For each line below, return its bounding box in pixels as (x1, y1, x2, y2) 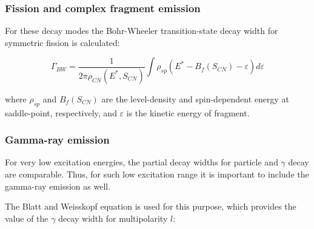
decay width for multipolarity (58, 211, 168, 224)
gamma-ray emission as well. (5, 179, 111, 192)
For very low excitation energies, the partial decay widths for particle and (5, 156, 278, 168)
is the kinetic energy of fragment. (126, 106, 250, 119)
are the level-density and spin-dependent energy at (101, 92, 289, 105)
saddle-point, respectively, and (5, 106, 117, 119)
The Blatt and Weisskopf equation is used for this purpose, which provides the (5, 200, 296, 213)
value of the (5, 211, 48, 224)
